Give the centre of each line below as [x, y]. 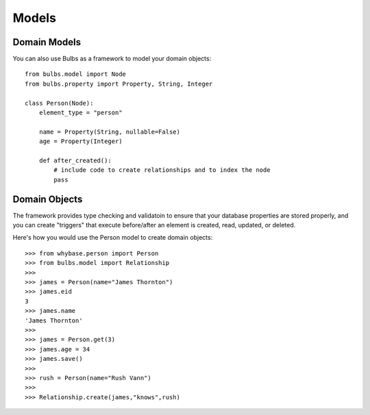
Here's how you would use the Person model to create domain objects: [113, 238]
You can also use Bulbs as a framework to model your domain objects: [112, 59]
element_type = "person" [81, 113]
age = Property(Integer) [81, 141]
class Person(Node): [59, 103]
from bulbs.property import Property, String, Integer [119, 84]
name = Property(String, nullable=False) [110, 131]
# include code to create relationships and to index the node [162, 170]
